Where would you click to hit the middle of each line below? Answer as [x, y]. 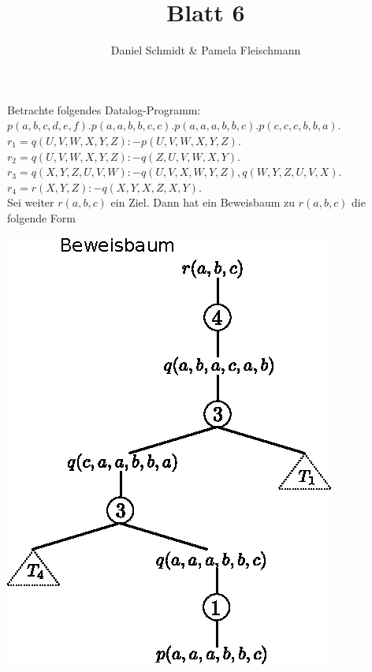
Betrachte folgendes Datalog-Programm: [104, 109]
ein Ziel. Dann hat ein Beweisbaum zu [203, 202]
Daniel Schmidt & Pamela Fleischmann [206, 50]
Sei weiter [31, 202]
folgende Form [41, 217]
